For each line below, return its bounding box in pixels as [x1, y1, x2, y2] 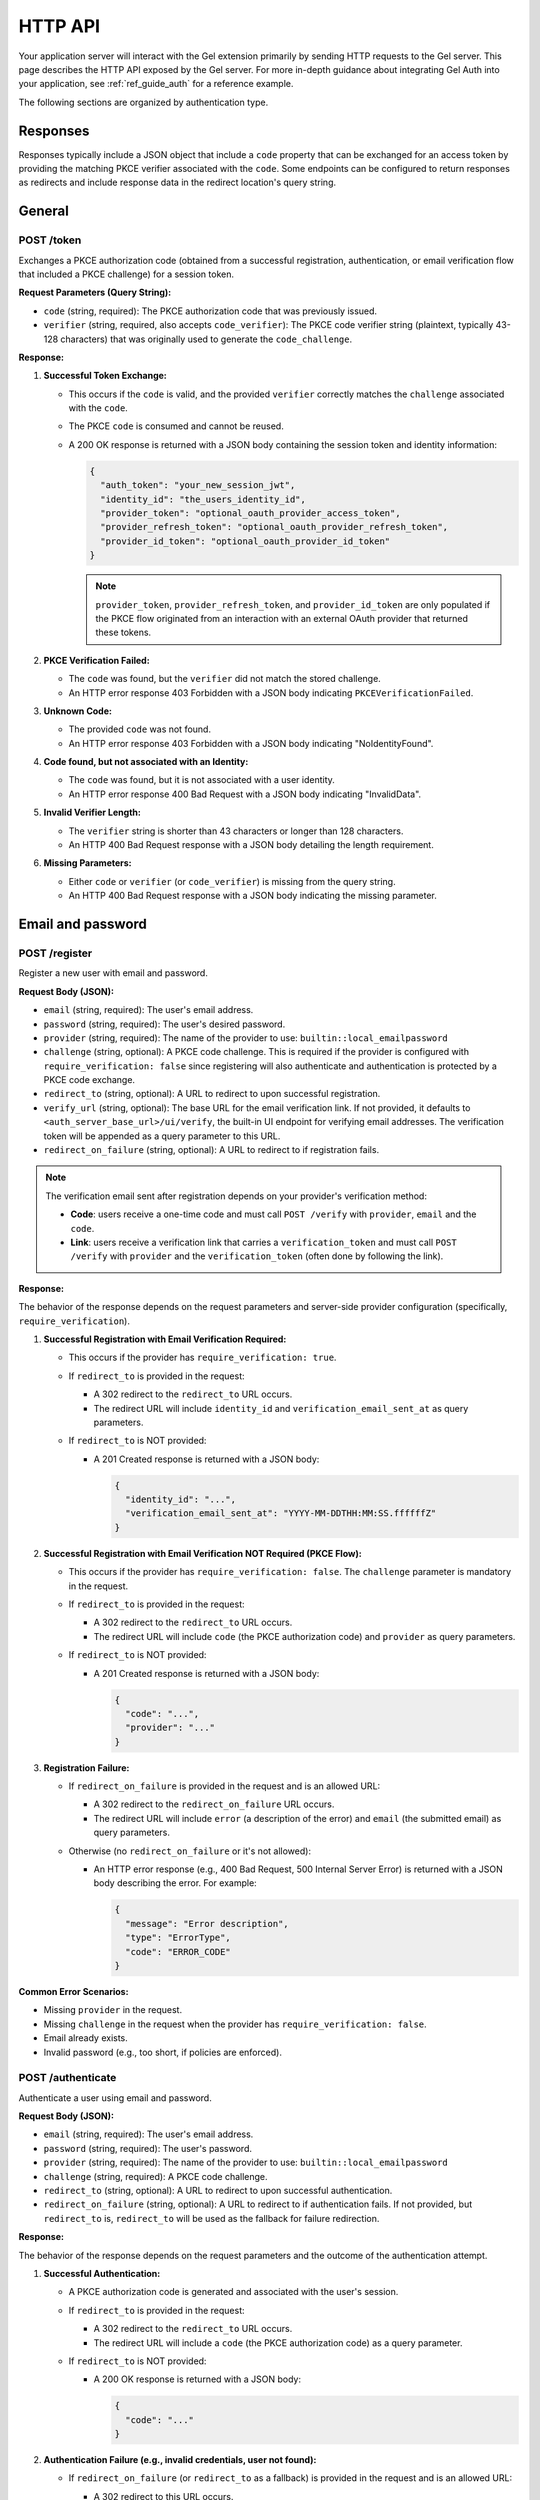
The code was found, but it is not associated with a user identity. [68, 774, 335, 786]
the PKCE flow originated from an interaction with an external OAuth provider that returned [95, 612, 469, 624]
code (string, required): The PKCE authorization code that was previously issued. [43, 305, 378, 317]
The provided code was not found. [68, 723, 212, 735]
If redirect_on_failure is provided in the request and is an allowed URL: [68, 1780, 381, 1792]
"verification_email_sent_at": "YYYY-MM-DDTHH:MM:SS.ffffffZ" [125, 1508, 437, 1519]
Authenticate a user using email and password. [18, 2091, 212, 2104]
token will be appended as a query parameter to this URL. [43, 1130, 281, 1142]
